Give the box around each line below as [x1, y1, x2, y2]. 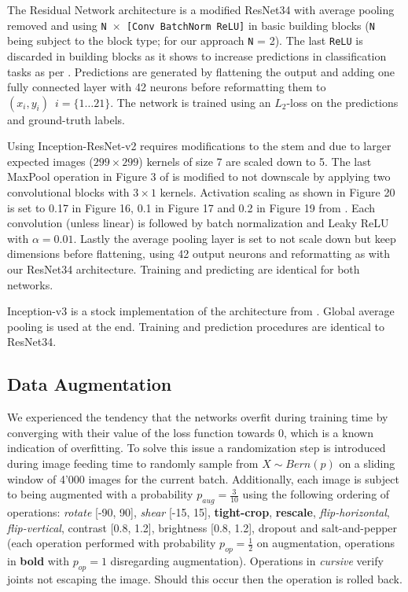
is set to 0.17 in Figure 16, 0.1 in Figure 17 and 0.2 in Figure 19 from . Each [7, 199, 376, 215]
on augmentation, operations [256, 535, 395, 551]
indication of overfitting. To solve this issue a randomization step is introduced [7, 439, 386, 456]
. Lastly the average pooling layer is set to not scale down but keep [73, 230, 396, 246]
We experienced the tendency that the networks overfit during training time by [7, 409, 388, 425]
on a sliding [339, 454, 395, 471]
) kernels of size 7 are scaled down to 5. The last [138, 153, 372, 169]
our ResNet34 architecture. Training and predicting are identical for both [7, 261, 360, 278]
